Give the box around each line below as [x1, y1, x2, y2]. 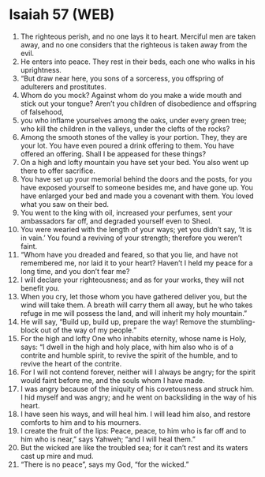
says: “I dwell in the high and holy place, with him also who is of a [20, 342, 233, 351]
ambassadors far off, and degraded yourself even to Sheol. [20, 216, 212, 226]
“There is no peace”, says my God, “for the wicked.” [20, 460, 189, 469]
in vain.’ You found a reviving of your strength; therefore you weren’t [20, 233, 243, 242]
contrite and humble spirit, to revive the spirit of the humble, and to [20, 350, 238, 360]
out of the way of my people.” [39, 325, 137, 335]
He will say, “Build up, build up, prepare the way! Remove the [20, 317, 219, 326]
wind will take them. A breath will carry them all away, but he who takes [20, 300, 253, 310]
